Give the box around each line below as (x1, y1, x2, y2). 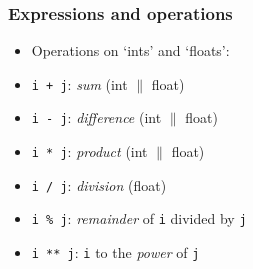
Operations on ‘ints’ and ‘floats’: (31, 40, 230, 61)
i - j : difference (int (31, 107, 162, 128)
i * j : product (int (31, 141, 148, 162)
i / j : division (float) (31, 174, 167, 195)
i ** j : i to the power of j (31, 242, 200, 263)
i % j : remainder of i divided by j (31, 208, 247, 229)
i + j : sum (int (31, 73, 128, 94)
